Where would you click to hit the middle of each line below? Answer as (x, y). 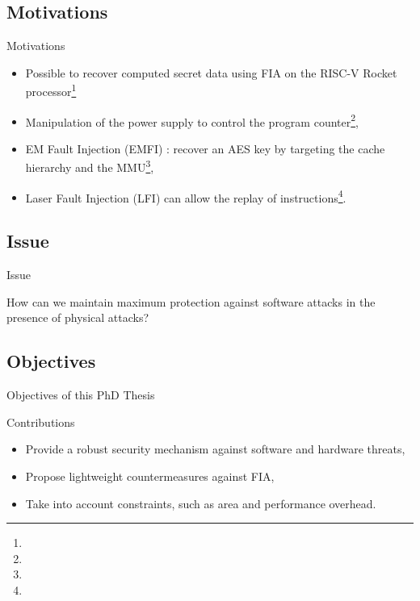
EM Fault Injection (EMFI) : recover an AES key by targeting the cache (205, 148)
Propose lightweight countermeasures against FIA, (150, 476)
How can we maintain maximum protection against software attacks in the (191, 301)
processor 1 (51, 90)
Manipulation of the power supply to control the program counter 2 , (192, 120)
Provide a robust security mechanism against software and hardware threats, (215, 449)
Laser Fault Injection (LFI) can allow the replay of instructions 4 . (186, 196)
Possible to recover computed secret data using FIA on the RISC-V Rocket (211, 72)
